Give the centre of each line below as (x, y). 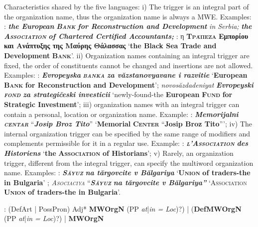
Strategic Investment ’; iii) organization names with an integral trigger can (122, 104)
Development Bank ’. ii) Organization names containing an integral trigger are (127, 55)
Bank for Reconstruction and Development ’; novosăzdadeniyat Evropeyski (129, 84)
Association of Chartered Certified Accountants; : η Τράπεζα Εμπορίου (126, 36)
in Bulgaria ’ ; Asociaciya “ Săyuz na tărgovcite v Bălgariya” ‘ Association (126, 182)
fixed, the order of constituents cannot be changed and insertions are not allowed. (129, 65)
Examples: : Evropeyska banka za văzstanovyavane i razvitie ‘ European (126, 75)
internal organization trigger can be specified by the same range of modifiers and (127, 133)
